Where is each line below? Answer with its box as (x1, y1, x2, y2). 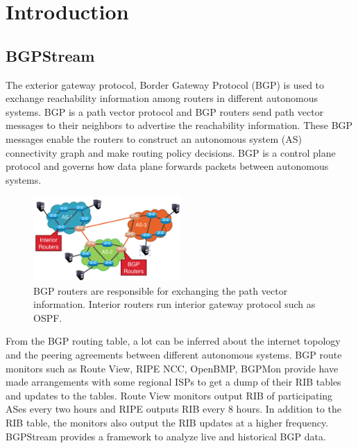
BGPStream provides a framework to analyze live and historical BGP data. (6, 429, 326, 443)
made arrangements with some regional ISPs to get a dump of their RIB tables (6, 374, 341, 389)
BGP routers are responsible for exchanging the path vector (33, 283, 288, 298)
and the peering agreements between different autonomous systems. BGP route (6, 347, 342, 362)
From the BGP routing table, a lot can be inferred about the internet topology (6, 334, 341, 348)
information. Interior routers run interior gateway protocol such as (33, 297, 316, 311)
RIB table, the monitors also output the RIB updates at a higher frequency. (6, 415, 329, 429)
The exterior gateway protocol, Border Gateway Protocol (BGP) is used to (6, 77, 325, 92)
